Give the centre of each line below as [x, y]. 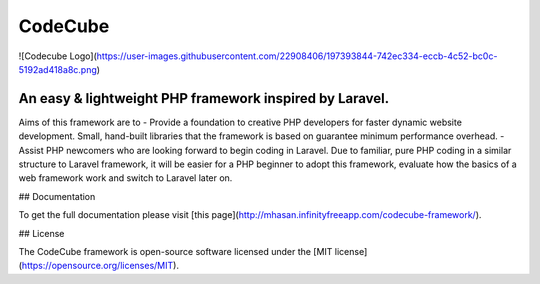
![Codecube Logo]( [57, 56]
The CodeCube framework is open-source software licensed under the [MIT [175, 251]
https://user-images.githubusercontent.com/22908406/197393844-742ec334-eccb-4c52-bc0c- [297, 56]
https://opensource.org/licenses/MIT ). [100, 266]
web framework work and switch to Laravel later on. [125, 178]
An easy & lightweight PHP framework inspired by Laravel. [204, 98]
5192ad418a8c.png [57, 69]
